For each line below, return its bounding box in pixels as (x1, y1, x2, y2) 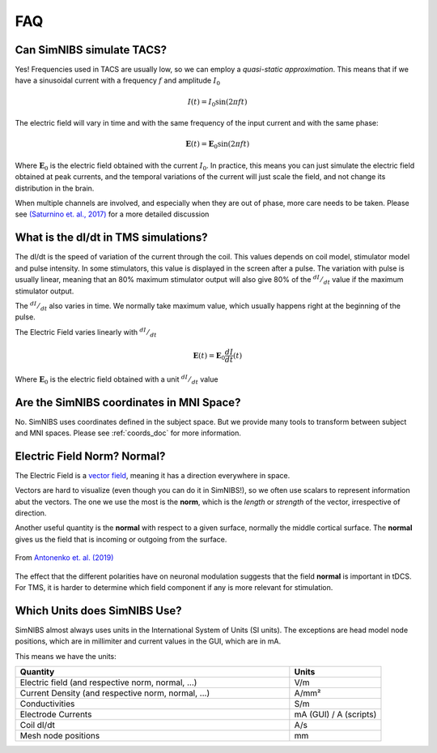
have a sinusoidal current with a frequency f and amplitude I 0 (15, 75, 221, 88)
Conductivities (19, 698, 75, 709)
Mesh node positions (19, 730, 100, 742)
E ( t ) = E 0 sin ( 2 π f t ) (185, 139, 250, 151)
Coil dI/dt (19, 720, 56, 731)
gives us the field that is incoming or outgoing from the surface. (15, 534, 227, 544)
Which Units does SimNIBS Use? (15, 604, 182, 618)
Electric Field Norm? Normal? (15, 449, 166, 463)
